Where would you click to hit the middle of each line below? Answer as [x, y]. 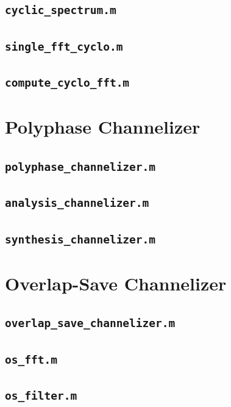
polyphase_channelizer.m [80, 167]
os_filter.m [41, 396]
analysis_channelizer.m [77, 203]
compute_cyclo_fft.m [67, 83]
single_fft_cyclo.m [64, 46]
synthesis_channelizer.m [80, 239]
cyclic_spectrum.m [61, 10]
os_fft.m [31, 359]
